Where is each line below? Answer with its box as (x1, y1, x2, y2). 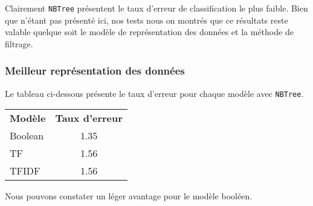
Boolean (10, 128, 44, 143)
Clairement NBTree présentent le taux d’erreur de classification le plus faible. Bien (5, 2, 308, 14)
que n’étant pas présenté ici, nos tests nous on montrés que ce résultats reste (5, 13, 288, 26)
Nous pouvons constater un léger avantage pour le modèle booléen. (5, 190, 253, 202)
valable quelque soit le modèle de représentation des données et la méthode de (5, 25, 294, 38)
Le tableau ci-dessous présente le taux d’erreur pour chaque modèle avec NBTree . (5, 87, 304, 99)
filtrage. (5, 37, 33, 50)
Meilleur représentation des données (5, 63, 185, 78)
